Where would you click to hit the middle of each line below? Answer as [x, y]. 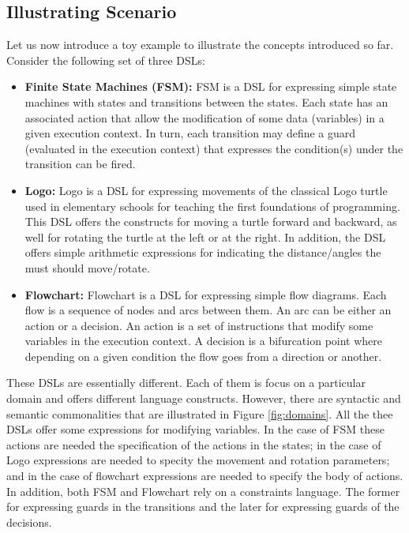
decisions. [29, 522]
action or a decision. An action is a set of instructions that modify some [199, 325]
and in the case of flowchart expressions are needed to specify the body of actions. [205, 476]
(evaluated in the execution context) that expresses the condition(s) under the [214, 148]
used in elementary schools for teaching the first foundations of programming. [212, 206]
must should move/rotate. [87, 267]
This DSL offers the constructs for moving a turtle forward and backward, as [211, 221]
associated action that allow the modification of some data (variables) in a [204, 117]
